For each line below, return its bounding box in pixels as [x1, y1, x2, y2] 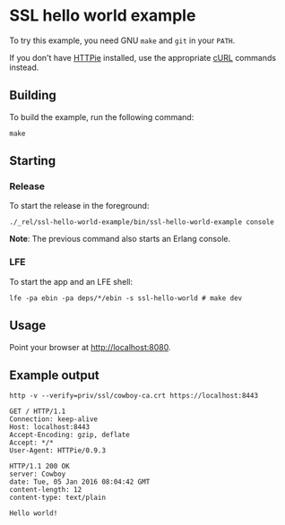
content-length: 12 [9, 486, 82, 495]
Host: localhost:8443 [9, 423, 91, 432]
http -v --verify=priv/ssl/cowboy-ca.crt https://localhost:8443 [9, 392, 258, 400]
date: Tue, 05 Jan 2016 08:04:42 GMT [9, 478, 151, 486]
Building [9, 88, 56, 103]
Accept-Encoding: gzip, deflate [9, 431, 130, 440]
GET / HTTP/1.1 [9, 407, 66, 417]
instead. [9, 62, 39, 73]
